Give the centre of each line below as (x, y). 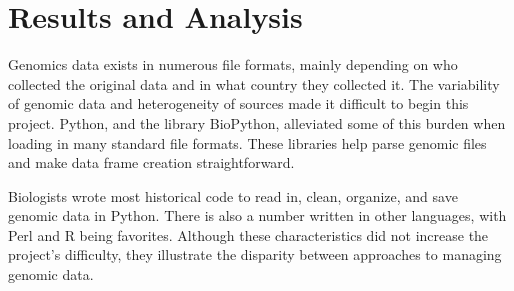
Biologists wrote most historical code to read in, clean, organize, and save (233, 195)
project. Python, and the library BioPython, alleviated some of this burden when (257, 122)
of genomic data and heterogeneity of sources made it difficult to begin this (238, 103)
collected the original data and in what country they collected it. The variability (254, 83)
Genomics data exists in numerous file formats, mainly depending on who (233, 64)
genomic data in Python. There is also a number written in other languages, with (257, 215)
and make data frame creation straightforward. (151, 162)
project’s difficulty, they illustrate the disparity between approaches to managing (255, 254)
